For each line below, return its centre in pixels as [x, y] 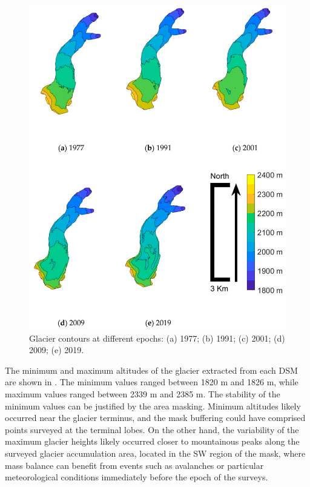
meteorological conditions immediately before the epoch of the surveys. [137, 477]
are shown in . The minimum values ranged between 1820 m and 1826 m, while [152, 382]
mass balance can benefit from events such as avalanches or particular [134, 465]
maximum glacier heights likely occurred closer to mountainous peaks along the [152, 441]
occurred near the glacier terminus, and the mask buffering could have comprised [155, 418]
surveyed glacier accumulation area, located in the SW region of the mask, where [155, 453]
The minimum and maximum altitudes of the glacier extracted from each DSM [151, 370]
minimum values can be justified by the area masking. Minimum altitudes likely [153, 406]
